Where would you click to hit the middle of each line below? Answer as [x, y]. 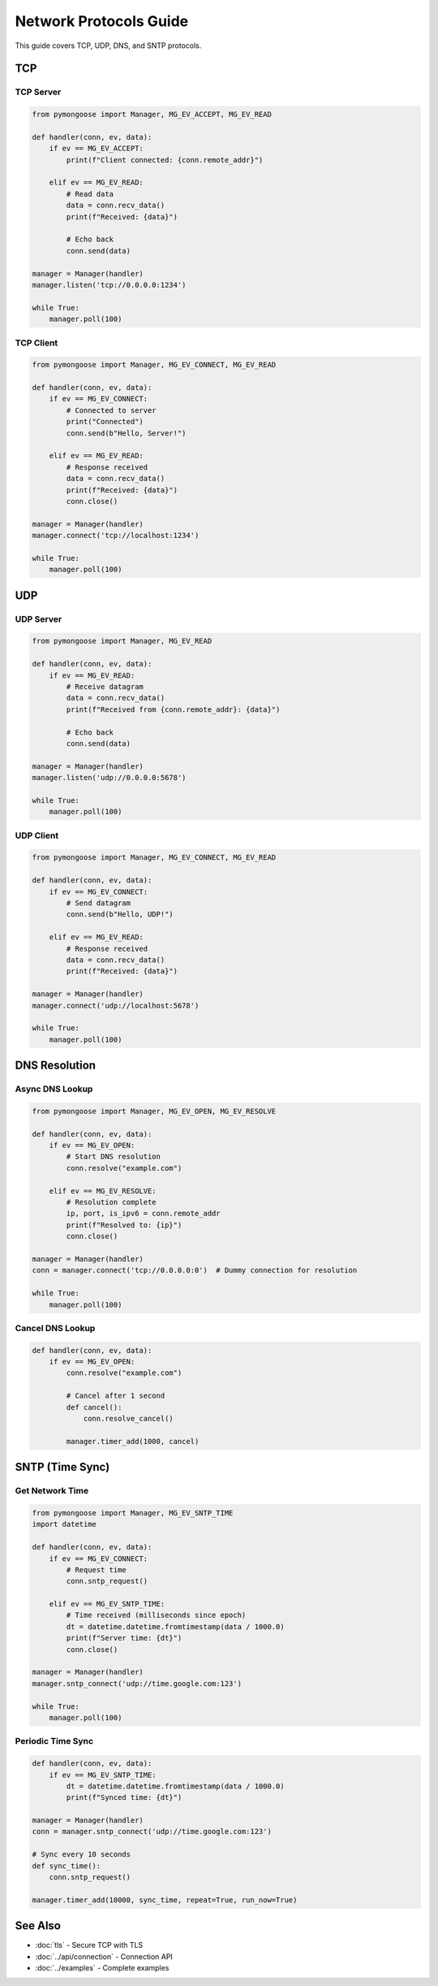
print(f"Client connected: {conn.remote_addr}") [165, 160]
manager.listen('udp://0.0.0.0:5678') [109, 778]
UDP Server [39, 619]
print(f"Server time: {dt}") [124, 1638]
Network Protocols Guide [102, 21]
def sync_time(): [67, 1866]
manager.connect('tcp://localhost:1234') [116, 536]
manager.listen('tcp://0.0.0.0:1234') [109, 285]
